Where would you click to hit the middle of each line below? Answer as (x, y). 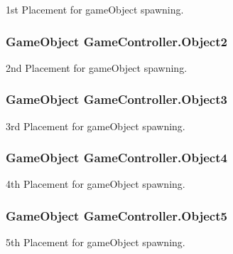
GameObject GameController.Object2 (116, 41)
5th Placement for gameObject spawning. (96, 242)
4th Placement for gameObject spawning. (96, 184)
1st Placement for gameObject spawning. (95, 9)
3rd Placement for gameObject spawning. (96, 126)
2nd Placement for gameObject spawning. (97, 67)
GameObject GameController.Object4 (116, 158)
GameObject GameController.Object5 (116, 215)
